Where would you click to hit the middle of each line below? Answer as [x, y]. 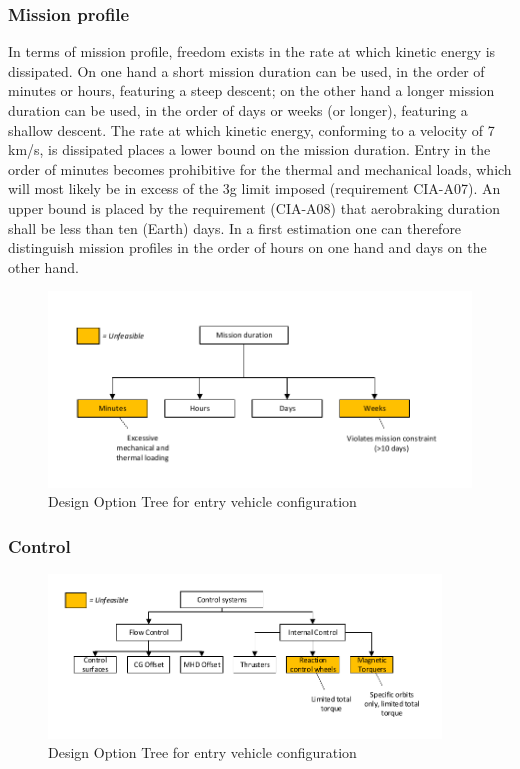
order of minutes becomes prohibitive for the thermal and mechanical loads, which [260, 168]
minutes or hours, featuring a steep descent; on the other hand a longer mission [251, 90]
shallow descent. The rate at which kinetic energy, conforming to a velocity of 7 [251, 129]
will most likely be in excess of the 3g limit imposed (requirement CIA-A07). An [254, 188]
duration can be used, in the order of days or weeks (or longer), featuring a [238, 110]
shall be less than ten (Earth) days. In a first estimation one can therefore [235, 227]
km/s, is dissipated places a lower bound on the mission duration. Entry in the [249, 149]
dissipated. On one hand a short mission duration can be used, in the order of [246, 70]
